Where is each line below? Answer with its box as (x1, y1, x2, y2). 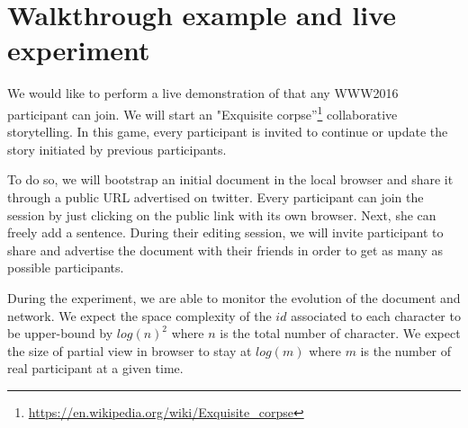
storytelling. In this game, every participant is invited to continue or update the (7, 122, 448, 141)
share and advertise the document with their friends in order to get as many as (7, 240, 443, 259)
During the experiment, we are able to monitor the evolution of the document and (7, 288, 461, 307)
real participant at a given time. (7, 359, 184, 378)
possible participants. (7, 258, 124, 277)
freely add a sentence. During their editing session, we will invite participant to (7, 223, 444, 242)
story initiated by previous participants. (7, 139, 227, 158)
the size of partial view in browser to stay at (7, 341, 252, 360)
